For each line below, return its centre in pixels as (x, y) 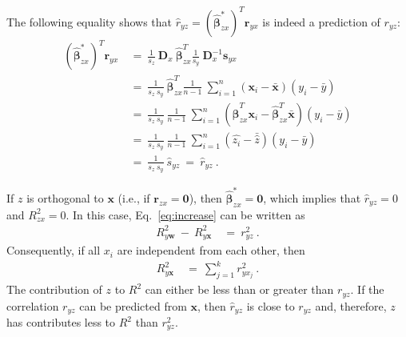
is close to (271, 305)
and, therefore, (351, 305)
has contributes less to (61, 322)
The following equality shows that (90, 21)
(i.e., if (134, 197)
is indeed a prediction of (321, 21)
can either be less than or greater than (239, 289)
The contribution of (54, 289)
